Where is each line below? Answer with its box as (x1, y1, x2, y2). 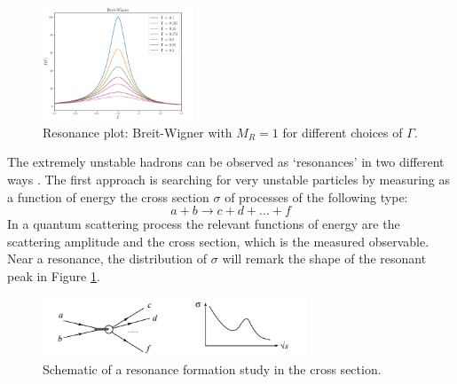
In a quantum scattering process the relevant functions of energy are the (7, 215, 400, 233)
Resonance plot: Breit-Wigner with (43, 122, 232, 141)
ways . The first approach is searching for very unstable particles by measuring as (7, 169, 451, 188)
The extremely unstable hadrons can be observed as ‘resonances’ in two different (7, 153, 445, 171)
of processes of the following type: (225, 187, 408, 206)
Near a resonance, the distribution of (7, 249, 208, 268)
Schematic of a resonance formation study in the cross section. (43, 359, 382, 378)
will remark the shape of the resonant (222, 249, 427, 268)
